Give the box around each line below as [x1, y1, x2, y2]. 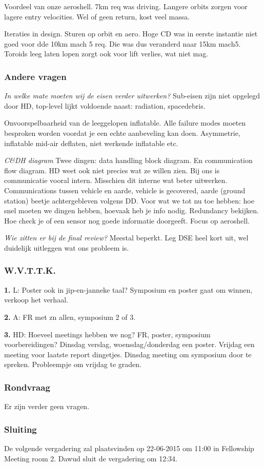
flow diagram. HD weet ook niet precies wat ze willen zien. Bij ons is [4, 165, 220, 175]
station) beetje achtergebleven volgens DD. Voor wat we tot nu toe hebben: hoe [4, 195, 254, 206]
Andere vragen [4, 70, 67, 83]
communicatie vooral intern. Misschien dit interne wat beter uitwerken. [4, 175, 228, 186]
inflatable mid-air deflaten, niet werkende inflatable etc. [4, 137, 178, 148]
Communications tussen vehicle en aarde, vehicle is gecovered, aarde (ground [4, 185, 246, 195]
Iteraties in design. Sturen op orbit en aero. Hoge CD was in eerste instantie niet [4, 28, 258, 39]
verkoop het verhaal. [4, 294, 68, 305]
